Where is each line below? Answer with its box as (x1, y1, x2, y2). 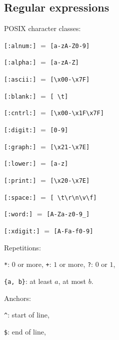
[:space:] (4, 194, 36, 201)
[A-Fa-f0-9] (53, 228, 93, 235)
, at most (58, 275, 86, 286)
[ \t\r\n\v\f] (50, 194, 97, 201)
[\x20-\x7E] (50, 177, 90, 185)
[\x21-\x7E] (50, 143, 90, 151)
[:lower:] (4, 160, 36, 168)
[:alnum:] (4, 42, 36, 50)
